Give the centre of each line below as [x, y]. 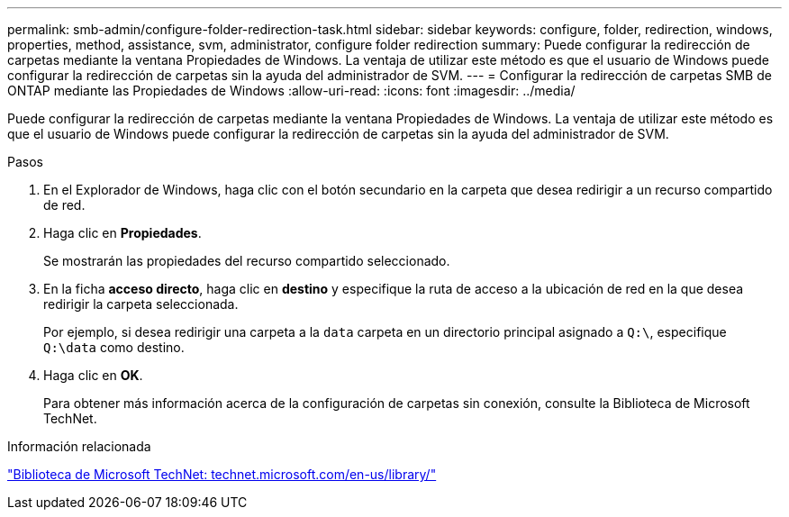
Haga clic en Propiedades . [122, 233]
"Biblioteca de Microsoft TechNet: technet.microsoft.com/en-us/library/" [222, 474]
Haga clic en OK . [93, 375]
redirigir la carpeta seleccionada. [141, 304]
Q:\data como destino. [114, 347]
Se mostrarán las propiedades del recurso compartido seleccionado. [247, 261]
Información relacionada [79, 446]
